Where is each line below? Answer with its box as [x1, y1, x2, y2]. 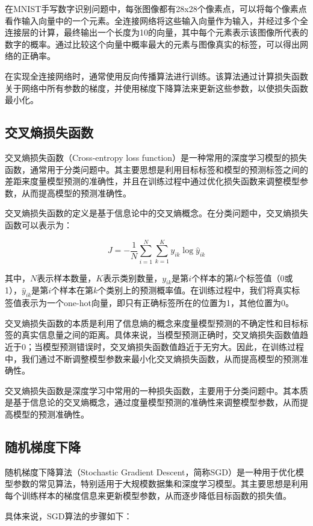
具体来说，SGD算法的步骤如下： [5, 509, 132, 522]
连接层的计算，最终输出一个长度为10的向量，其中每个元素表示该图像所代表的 [5, 26, 308, 39]
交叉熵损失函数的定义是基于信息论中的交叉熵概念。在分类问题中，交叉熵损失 [5, 207, 308, 219]
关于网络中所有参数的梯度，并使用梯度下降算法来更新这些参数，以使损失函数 [5, 81, 308, 94]
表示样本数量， [37, 271, 96, 284]
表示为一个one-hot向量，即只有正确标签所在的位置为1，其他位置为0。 [21, 296, 294, 309]
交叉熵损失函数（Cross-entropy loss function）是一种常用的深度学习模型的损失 [5, 151, 308, 163]
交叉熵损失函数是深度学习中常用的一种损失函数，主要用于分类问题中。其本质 [5, 384, 308, 396]
